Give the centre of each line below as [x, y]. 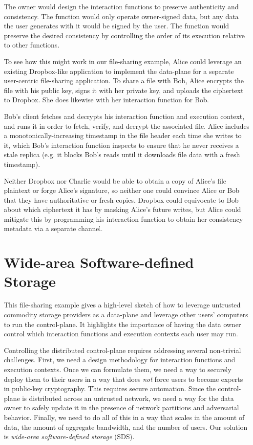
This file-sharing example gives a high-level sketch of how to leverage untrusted [122, 305]
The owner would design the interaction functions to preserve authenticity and [121, 6]
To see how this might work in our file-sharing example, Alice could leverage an [123, 61]
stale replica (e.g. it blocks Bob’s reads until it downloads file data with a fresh [122, 154]
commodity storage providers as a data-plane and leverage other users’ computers [126, 314]
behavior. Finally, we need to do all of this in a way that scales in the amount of [124, 417]
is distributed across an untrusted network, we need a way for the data [128, 398]
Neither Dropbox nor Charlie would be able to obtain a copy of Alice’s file [115, 180]
